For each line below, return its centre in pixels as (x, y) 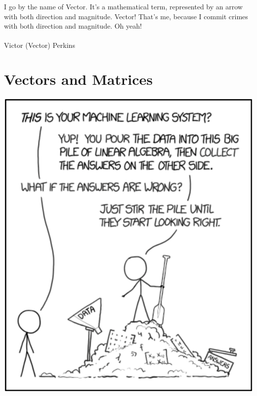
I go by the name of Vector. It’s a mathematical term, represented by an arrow (123, 6)
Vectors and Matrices (78, 79)
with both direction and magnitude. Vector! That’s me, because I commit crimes (126, 16)
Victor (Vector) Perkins (40, 45)
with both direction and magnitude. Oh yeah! (73, 26)
